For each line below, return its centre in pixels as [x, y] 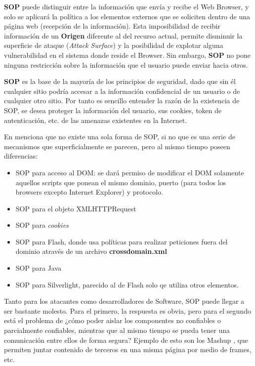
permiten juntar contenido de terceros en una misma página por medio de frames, [128, 349]
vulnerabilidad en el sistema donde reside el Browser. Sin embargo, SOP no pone [127, 55]
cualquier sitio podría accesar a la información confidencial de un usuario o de [122, 91]
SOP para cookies [42, 225]
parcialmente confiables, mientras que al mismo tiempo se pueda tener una [117, 330]
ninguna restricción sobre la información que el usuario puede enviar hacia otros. [126, 64]
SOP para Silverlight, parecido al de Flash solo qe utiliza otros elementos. [127, 284]
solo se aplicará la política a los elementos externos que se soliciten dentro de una [127, 16]
